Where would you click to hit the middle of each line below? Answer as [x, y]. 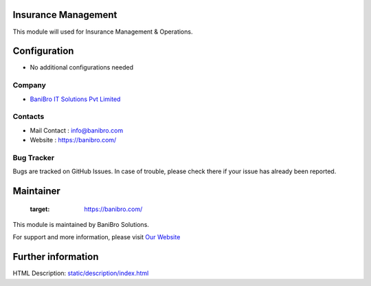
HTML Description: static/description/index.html [81, 273]
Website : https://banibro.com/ [73, 140]
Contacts [29, 117]
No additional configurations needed [82, 67]
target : [40, 209]
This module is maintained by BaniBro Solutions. [81, 225]
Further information [56, 257]
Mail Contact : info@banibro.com [77, 130]
